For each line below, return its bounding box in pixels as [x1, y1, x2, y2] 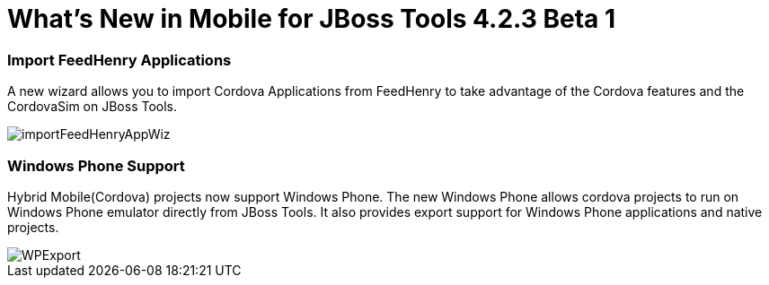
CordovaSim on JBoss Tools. [7, 99, 177, 115]
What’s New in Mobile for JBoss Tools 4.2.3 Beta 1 [7, 4, 616, 34]
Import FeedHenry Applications [7, 50, 232, 69]
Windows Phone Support [7, 156, 185, 175]
